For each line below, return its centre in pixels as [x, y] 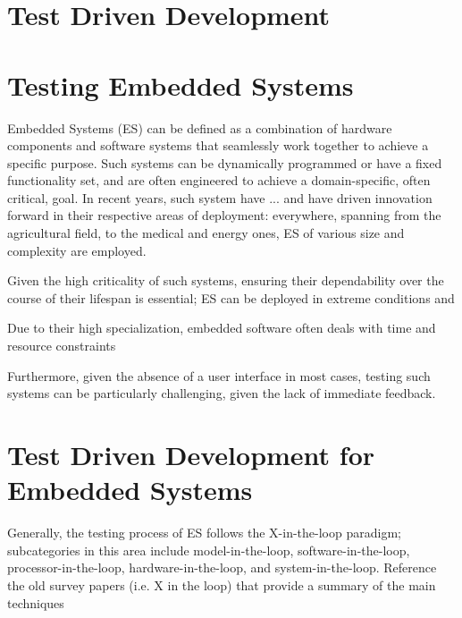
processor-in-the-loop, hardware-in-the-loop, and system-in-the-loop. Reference [222, 567]
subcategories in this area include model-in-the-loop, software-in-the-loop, [209, 550]
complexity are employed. [77, 250]
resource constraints [62, 346]
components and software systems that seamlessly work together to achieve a [218, 145]
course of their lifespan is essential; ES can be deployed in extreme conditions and [231, 297]
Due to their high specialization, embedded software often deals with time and [222, 328]
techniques [36, 602]
